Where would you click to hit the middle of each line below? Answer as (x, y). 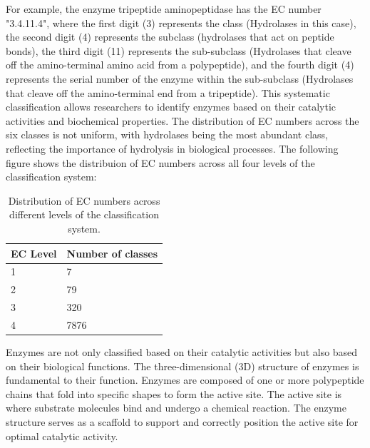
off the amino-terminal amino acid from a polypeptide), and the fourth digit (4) (180, 65)
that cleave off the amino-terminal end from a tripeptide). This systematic (168, 92)
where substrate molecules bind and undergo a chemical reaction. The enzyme (176, 408)
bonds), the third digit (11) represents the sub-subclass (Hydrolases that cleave (179, 50)
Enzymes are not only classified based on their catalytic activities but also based (182, 351)
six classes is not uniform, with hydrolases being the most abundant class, (167, 134)
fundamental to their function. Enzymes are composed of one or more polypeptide (185, 380)
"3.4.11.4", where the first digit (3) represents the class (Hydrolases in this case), (181, 22)
